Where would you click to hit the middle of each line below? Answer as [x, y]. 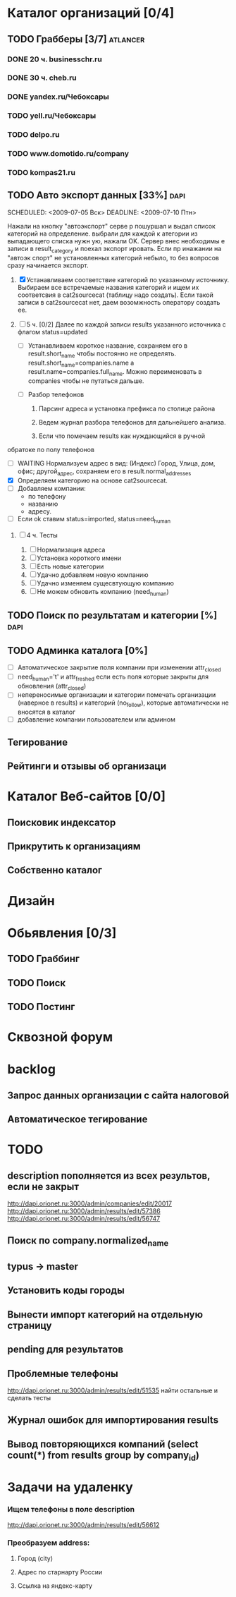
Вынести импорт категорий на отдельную [105, 1314]
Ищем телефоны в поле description [71, 1510]
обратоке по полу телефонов [51, 450]
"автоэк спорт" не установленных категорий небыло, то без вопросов [113, 257]
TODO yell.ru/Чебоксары [52, 116]
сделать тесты [29, 1398]
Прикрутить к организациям [74, 846]
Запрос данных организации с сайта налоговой [118, 1095]
